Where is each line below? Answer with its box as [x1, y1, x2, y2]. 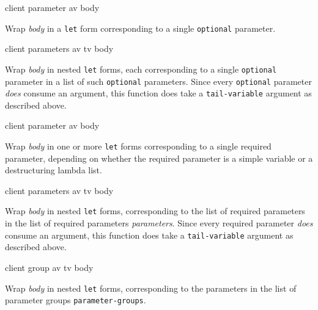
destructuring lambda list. [5, 164, 102, 176]
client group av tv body [5, 261, 94, 273]
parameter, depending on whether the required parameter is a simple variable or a [5, 151, 313, 164]
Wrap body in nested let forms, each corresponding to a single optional [5, 62, 277, 75]
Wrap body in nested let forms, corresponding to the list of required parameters [5, 204, 305, 217]
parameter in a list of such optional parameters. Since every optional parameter [5, 74, 312, 87]
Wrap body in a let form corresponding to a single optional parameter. [5, 21, 276, 34]
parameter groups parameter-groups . [5, 294, 146, 306]
